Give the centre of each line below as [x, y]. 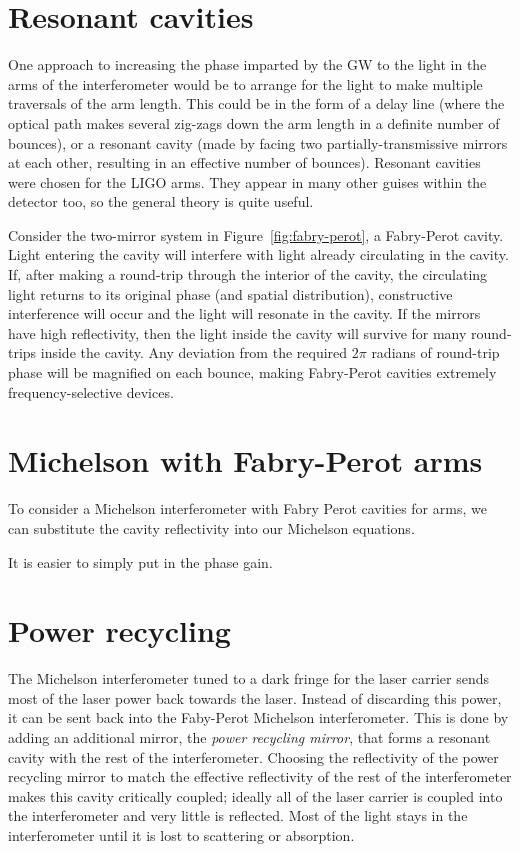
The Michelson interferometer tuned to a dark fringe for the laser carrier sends [248, 678]
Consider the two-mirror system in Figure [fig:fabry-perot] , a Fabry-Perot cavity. [256, 234]
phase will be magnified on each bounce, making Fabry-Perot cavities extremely [252, 372]
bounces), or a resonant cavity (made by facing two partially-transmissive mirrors [258, 142]
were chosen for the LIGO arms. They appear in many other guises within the [247, 181]
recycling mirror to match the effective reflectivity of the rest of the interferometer [260, 776]
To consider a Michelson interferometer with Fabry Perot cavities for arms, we [247, 508]
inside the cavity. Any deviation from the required [194, 352]
